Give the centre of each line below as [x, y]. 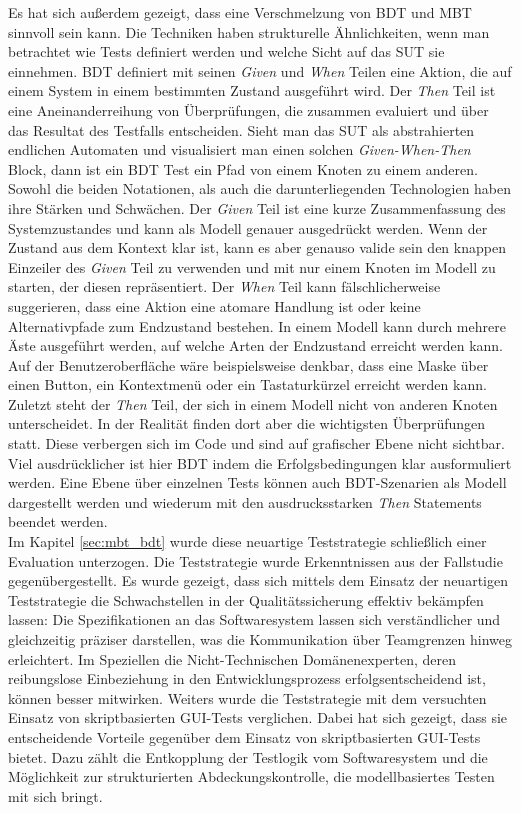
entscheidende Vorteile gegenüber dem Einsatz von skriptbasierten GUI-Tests [244, 736]
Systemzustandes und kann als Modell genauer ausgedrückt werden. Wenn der [248, 227]
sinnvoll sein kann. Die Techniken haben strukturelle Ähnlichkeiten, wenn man [249, 31]
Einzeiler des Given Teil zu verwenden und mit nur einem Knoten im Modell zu [252, 266]
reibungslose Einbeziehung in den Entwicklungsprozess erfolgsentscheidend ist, [247, 678]
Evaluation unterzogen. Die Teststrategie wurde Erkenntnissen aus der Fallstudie [255, 560]
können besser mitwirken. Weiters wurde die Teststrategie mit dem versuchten [247, 697]
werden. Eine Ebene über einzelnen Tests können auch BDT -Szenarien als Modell [257, 482]
